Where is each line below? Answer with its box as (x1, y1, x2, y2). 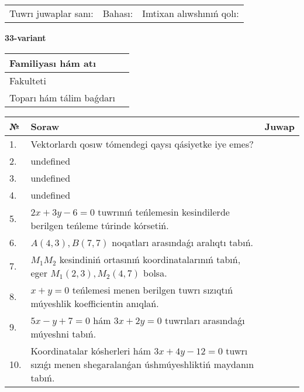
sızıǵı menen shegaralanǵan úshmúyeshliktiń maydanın (30, 357, 254, 371)
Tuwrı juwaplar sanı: (9, 6, 94, 20)
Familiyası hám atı (9, 56, 96, 70)
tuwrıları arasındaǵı (165, 313, 245, 327)
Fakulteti (9, 73, 46, 87)
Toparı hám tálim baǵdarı (9, 90, 116, 104)
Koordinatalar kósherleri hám (30, 343, 151, 357)
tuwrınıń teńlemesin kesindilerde (98, 204, 230, 219)
